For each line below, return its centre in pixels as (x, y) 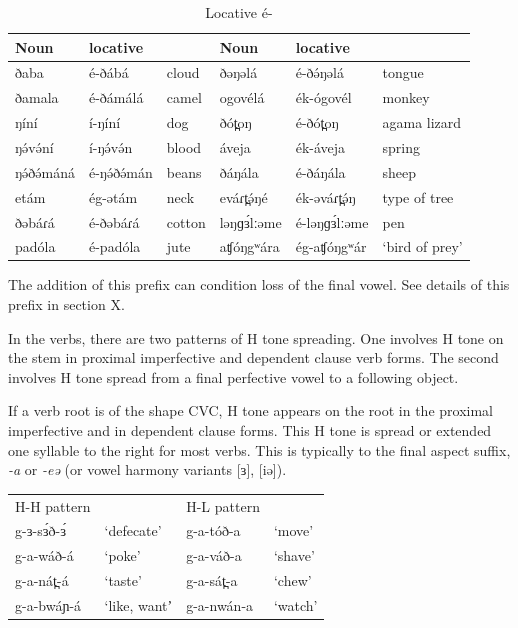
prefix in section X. (66, 304)
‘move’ (293, 530)
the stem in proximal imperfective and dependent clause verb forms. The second (253, 357)
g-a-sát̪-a (212, 580)
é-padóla (114, 246)
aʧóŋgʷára (249, 246)
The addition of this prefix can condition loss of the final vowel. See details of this (259, 284)
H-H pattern (53, 505)
